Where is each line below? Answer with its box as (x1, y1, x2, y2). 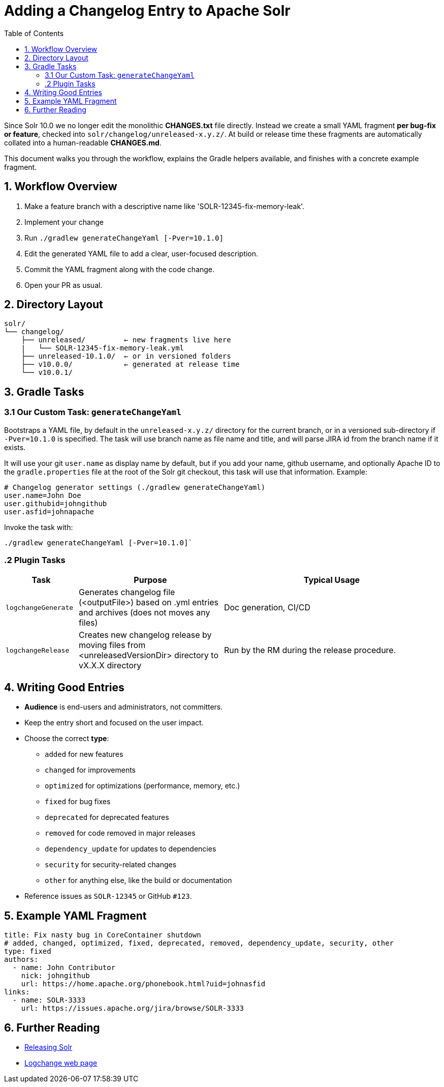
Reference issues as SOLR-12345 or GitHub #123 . (24, 892, 192, 901)
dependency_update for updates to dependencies (45, 844, 216, 854)
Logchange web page (24, 1058, 98, 1067)
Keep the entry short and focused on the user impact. (24, 718, 204, 727)
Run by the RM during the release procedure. (224, 645, 396, 656)
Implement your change (24, 217, 104, 226)
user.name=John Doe (4, 491, 81, 500)
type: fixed (4, 947, 51, 956)
